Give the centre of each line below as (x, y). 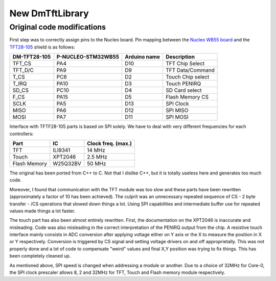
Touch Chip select (187, 77)
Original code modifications (58, 27)
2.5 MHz (97, 157)
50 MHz (97, 163)
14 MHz (96, 150)
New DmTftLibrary (49, 13)
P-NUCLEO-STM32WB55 (88, 57)
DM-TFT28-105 (32, 57)
